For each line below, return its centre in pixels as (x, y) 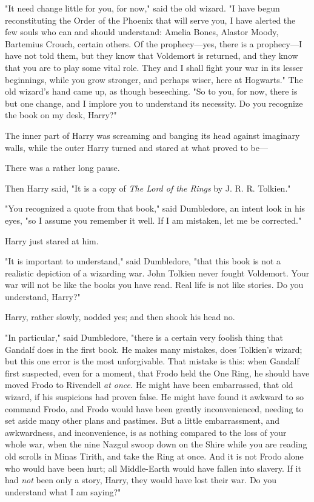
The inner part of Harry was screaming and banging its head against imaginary (152, 135)
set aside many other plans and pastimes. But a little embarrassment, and (142, 420)
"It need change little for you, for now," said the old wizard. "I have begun (142, 8)
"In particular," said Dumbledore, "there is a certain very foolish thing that (144, 337)
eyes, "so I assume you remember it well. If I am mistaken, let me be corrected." (153, 220)
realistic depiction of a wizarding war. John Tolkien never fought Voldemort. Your (157, 273)
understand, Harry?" (43, 296)
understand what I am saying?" (63, 491)
